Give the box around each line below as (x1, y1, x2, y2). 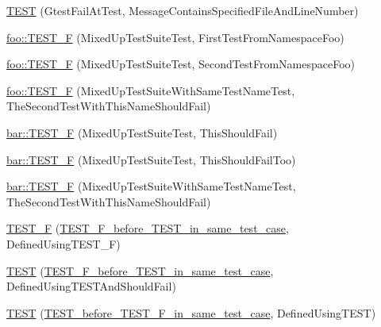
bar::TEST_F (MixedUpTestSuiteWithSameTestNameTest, (6, 178, 296, 194)
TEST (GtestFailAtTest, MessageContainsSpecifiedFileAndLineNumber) (6, 2, 359, 18)
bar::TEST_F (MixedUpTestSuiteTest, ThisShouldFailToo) (6, 151, 296, 167)
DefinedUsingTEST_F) (6, 235, 121, 252)
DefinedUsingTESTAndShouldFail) (6, 278, 176, 294)
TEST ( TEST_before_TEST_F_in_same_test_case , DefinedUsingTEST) (6, 304, 376, 321)
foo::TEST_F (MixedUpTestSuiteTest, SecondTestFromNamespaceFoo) (6, 56, 356, 72)
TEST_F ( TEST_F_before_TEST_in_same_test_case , (6, 220, 289, 237)
